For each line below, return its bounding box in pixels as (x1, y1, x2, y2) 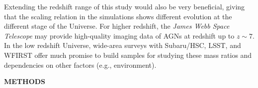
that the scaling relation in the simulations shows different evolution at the (4, 11, 232, 21)
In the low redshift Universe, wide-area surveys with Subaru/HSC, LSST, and (4, 40, 241, 50)
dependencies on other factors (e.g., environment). (4, 59, 157, 70)
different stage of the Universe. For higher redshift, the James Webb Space (4, 21, 230, 31)
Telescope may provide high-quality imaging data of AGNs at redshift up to (4, 30, 235, 41)
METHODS (4, 76, 46, 87)
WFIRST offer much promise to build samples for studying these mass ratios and (4, 49, 252, 60)
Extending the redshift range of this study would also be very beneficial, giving (4, 1, 245, 11)
